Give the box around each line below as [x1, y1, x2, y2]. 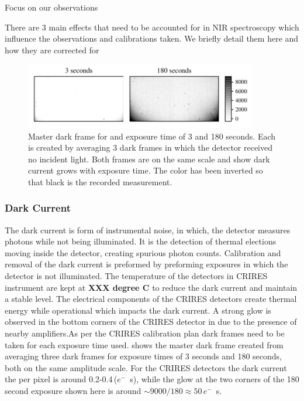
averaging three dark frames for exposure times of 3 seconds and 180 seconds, [5, 350, 282, 362]
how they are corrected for [5, 43, 99, 56]
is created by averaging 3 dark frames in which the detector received [28, 141, 273, 154]
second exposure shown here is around [5, 385, 141, 396]
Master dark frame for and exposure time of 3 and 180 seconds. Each [28, 130, 276, 142]
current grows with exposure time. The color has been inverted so [28, 164, 263, 176]
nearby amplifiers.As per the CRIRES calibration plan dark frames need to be [5, 327, 285, 339]
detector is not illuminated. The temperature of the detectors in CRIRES [5, 270, 268, 282]
